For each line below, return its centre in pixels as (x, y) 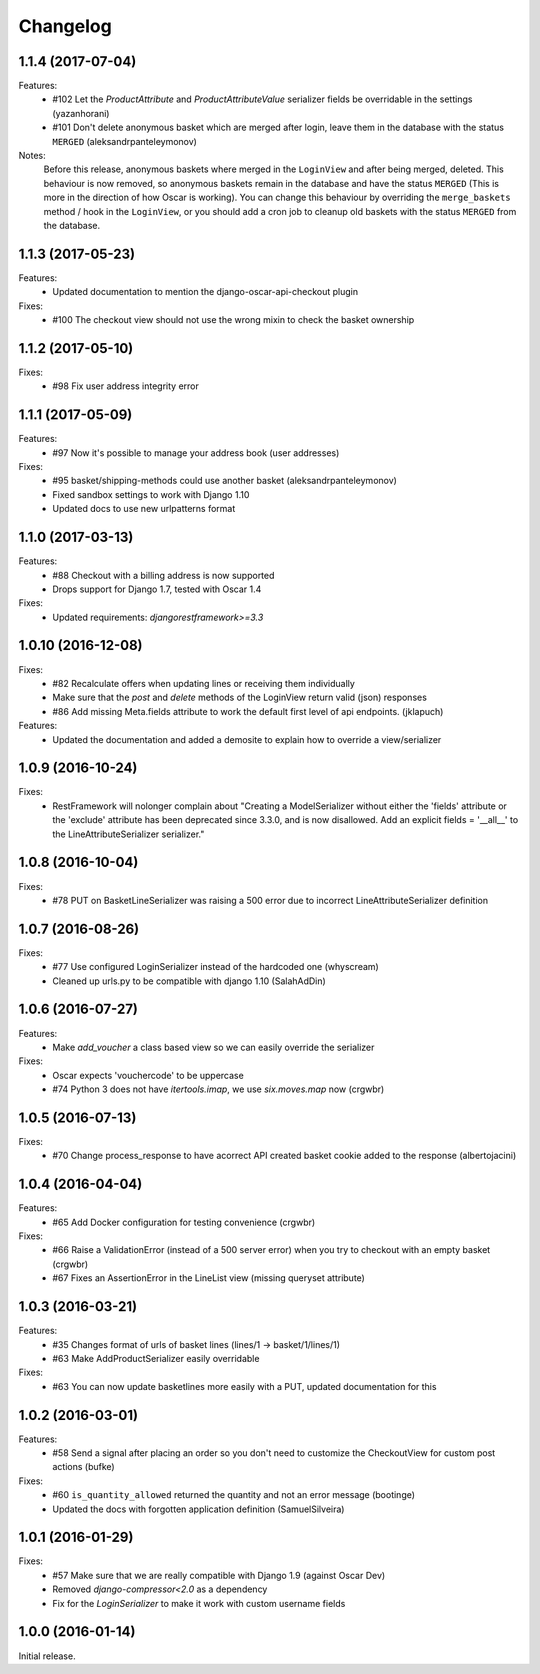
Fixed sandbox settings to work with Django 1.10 (151, 494)
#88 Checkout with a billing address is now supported (163, 575)
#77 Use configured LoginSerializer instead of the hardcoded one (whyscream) (215, 967)
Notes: (32, 156)
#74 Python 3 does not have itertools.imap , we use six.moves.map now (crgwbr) (218, 1089)
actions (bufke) (83, 1467)
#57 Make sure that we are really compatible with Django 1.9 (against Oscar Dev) (219, 1575)
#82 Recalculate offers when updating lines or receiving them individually (203, 683)
